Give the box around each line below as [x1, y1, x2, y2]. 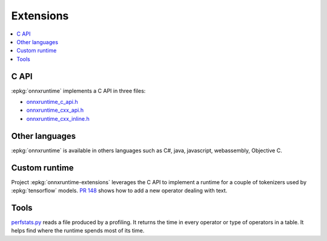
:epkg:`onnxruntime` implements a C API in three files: [11, 87, 146, 94]
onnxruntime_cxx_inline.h [26, 115, 90, 122]
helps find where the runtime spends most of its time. [11, 227, 145, 234]
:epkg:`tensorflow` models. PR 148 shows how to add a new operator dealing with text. [11, 187, 228, 194]
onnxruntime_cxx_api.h [26, 106, 84, 114]
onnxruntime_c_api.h [26, 98, 78, 106]
